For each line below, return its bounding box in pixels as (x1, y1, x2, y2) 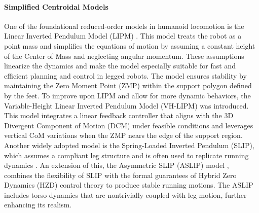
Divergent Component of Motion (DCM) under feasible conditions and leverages (4, 120, 253, 130)
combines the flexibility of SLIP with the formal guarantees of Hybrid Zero (4, 169, 237, 180)
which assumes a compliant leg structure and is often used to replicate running (4, 150, 249, 160)
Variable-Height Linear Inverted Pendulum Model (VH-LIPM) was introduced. (4, 100, 249, 111)
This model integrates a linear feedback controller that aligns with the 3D (4, 110, 234, 121)
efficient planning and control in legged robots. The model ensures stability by (4, 70, 247, 81)
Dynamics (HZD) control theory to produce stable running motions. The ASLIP (4, 180, 253, 190)
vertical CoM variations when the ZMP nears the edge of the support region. (4, 130, 243, 140)
